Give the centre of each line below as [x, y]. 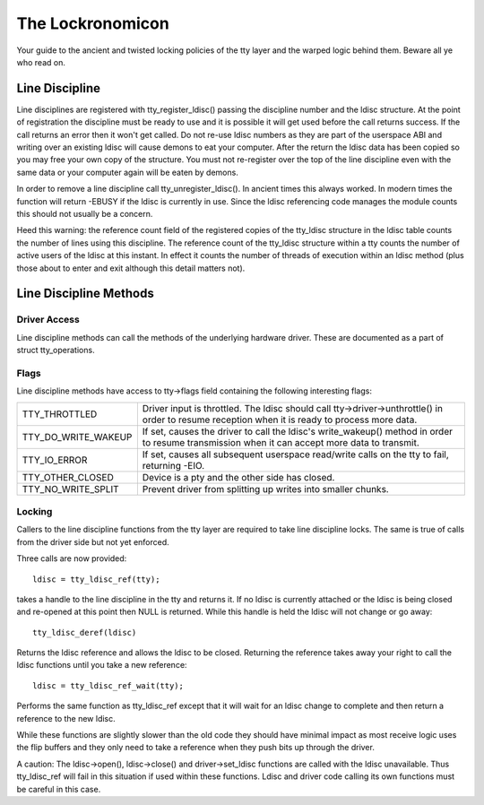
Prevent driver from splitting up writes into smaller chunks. [265, 489]
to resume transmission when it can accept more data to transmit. [281, 442]
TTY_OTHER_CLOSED [68, 477]
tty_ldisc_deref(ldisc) [85, 632]
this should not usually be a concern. [85, 213]
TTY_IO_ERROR [55, 460]
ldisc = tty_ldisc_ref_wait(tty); [108, 685]
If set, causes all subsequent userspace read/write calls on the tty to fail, [296, 454]
